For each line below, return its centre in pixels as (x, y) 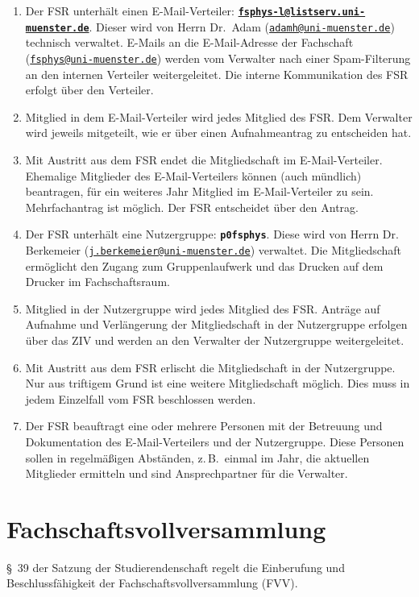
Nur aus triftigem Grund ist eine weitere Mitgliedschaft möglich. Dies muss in (218, 383)
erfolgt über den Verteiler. (89, 90)
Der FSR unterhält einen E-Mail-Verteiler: (130, 10)
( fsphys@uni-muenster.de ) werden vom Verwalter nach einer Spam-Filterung (218, 58)
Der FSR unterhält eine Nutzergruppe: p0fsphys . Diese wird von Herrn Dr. (212, 234)
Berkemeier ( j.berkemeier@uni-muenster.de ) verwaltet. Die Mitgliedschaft (214, 249)
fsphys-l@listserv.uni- (302, 12)
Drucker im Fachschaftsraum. (97, 282)
